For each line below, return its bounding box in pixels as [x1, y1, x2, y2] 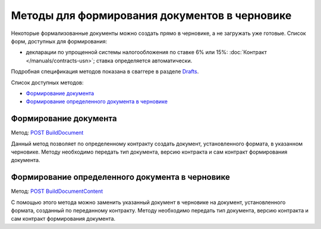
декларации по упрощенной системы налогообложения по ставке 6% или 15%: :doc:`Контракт [26, 49, 267, 56]
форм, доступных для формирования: [11, 37, 108, 44]
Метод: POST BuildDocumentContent [11, 187, 103, 195]
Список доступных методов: [11, 79, 84, 86]
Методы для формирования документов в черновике [11, 9, 292, 22]
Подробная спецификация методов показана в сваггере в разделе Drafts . [11, 68, 199, 75]
